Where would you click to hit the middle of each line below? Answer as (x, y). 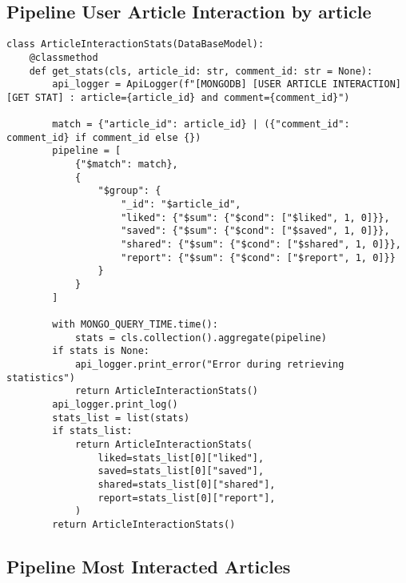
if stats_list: (92, 431)
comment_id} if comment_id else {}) (104, 137)
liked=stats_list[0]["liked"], (181, 458)
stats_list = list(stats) (121, 418)
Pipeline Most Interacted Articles (149, 566)
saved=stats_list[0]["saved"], (181, 471)
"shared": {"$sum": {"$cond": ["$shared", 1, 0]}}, (261, 245)
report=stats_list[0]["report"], (187, 498)
